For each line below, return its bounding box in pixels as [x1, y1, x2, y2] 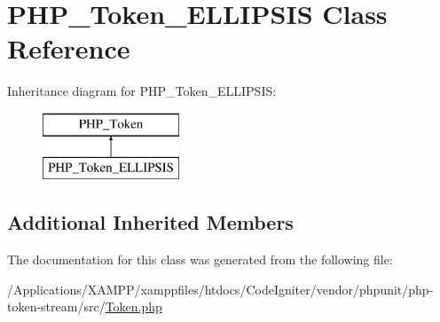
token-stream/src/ [7, 297, 106, 316]
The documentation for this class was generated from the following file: [7, 250, 393, 269]
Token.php [105, 297, 162, 316]
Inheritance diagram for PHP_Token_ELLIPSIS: [7, 82, 277, 100]
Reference [7, 30, 130, 67]
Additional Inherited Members [7, 208, 294, 236]
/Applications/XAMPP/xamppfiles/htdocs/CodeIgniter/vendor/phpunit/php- [7, 279, 434, 298]
